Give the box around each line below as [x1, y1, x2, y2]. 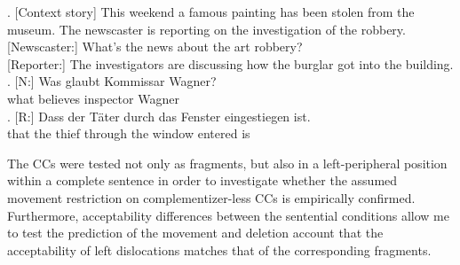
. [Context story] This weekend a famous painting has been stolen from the [7, 3, 415, 20]
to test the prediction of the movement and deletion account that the [7, 223, 384, 242]
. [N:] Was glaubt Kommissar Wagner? [7, 72, 217, 90]
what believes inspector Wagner [7, 89, 179, 107]
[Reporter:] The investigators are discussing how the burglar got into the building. [7, 54, 454, 73]
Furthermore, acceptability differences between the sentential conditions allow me [7, 206, 449, 224]
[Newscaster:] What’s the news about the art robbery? [7, 37, 303, 56]
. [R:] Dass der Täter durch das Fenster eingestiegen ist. [7, 106, 311, 125]
